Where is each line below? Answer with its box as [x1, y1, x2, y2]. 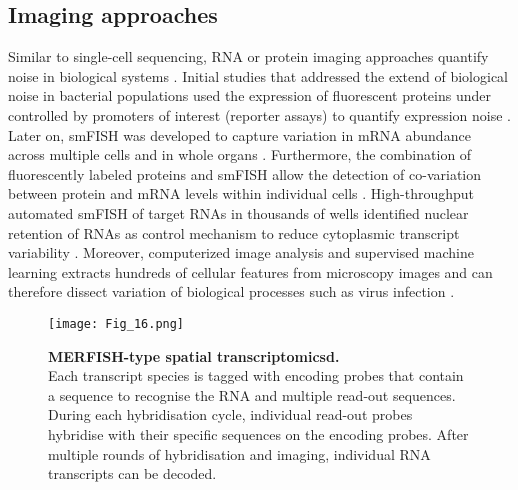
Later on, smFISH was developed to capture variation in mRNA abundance [8, 124, 471, 145]
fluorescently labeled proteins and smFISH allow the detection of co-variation [8, 163, 482, 184]
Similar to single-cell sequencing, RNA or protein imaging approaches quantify [8, 46, 489, 67]
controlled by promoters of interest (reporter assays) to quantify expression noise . [8, 104, 511, 125]
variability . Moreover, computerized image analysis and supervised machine [8, 242, 475, 263]
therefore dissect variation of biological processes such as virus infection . [8, 281, 455, 302]
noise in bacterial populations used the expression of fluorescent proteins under [8, 85, 491, 106]
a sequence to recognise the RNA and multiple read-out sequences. [48, 384, 456, 405]
